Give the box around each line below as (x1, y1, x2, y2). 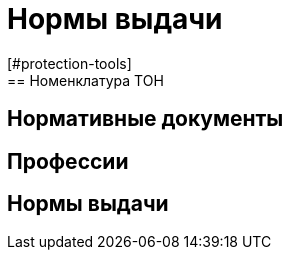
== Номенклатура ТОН (7, 71, 164, 89)
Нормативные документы (7, 106, 284, 132)
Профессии (7, 148, 129, 174)
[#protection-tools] (7, 54, 132, 72)
